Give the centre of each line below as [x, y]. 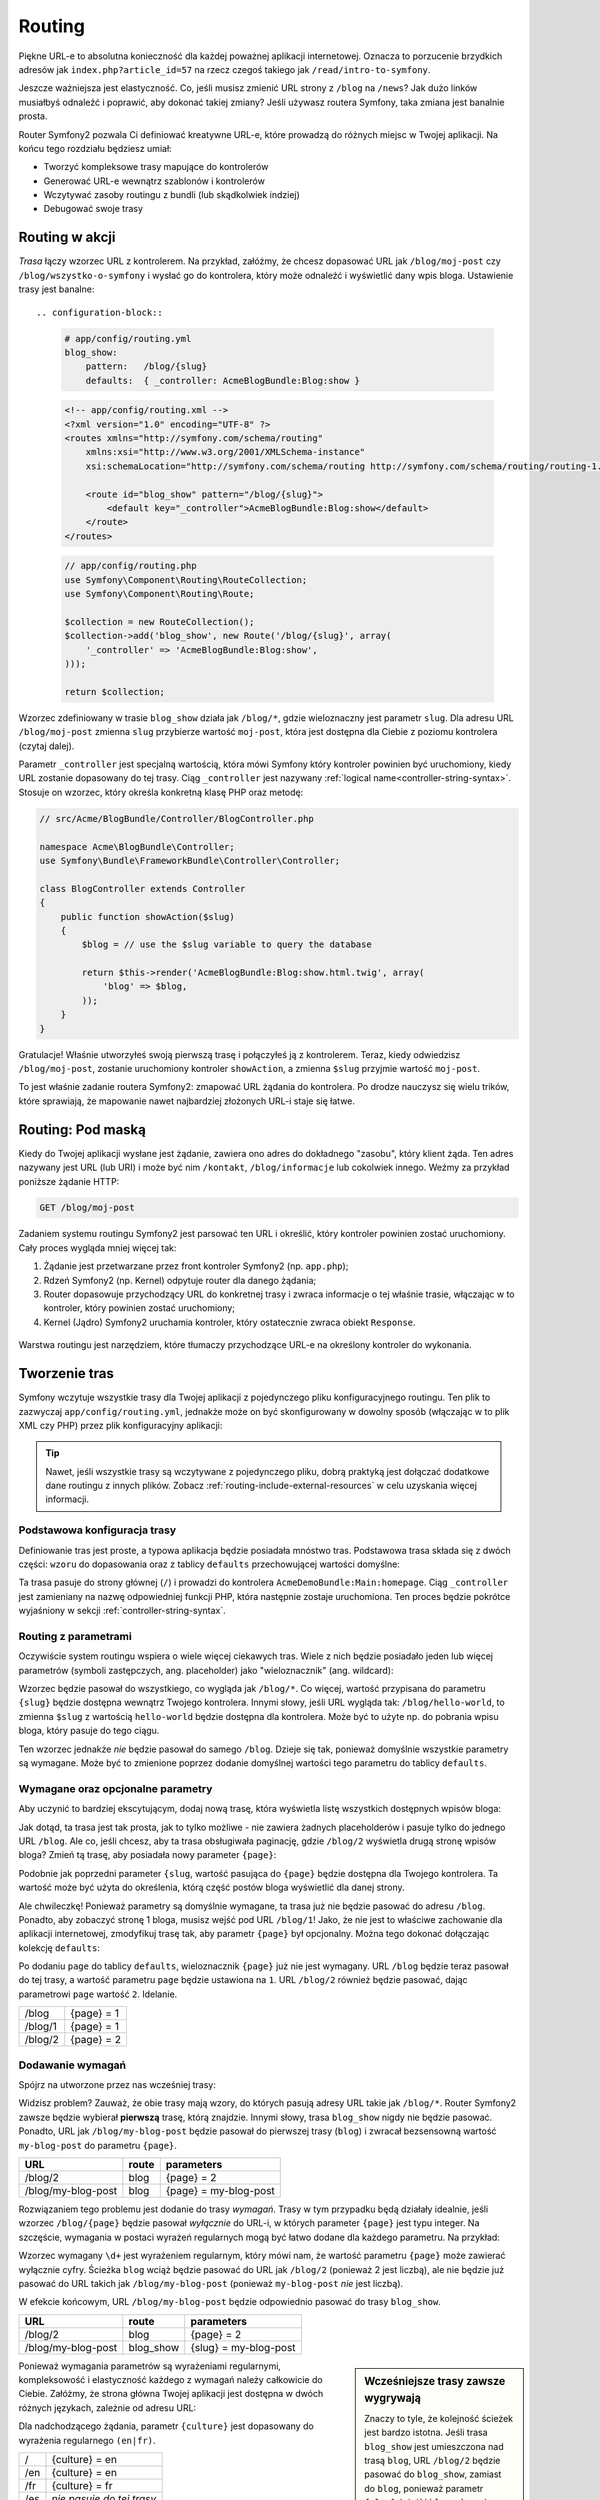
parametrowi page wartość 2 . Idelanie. [98, 1994]
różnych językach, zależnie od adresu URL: [107, 2407]
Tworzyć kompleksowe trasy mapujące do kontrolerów [156, 167]
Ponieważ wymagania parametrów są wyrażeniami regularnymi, [150, 2366]
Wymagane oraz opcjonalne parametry [115, 1788]
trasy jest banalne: [56, 289]
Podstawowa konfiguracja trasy [97, 1530]
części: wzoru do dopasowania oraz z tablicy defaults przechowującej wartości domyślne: [209, 1564]
